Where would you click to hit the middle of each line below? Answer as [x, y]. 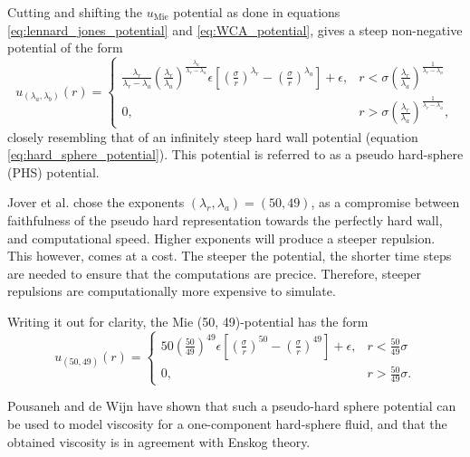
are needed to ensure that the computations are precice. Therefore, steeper [215, 273]
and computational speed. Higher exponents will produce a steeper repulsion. [221, 238]
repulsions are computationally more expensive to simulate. [172, 291]
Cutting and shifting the [75, 12]
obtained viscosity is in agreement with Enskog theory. [159, 441]
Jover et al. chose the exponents [96, 202]
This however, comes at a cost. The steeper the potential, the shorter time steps [230, 256]
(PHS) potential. [53, 171]
